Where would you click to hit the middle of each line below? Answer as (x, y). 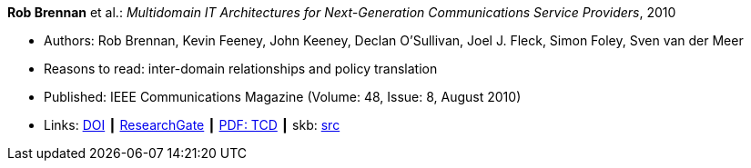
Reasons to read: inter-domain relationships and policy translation (241, 69)
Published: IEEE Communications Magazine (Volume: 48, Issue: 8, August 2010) (283, 97)
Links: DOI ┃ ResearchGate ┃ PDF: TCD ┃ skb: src (192, 125)
